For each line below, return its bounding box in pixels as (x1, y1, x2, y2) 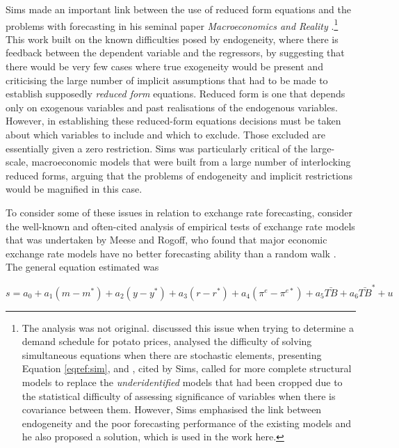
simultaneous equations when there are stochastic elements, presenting (22, 347, 322, 362)
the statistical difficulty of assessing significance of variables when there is (22, 388, 336, 403)
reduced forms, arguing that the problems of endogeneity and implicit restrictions (6, 168, 353, 182)
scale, (6, 154, 28, 169)
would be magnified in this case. (6, 182, 142, 196)
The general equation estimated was (6, 259, 159, 274)
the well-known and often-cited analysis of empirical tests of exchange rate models (6, 218, 355, 233)
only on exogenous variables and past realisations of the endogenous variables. (6, 99, 338, 114)
